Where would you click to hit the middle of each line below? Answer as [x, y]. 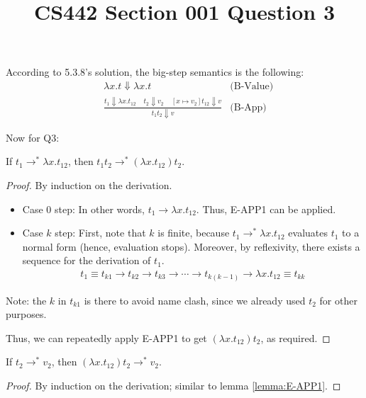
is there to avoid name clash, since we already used [195, 300]
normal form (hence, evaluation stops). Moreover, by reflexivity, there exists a [191, 246]
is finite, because [194, 233]
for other [338, 300]
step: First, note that [100, 233]
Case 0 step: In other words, [83, 209]
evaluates [308, 233]
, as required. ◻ [295, 337]
